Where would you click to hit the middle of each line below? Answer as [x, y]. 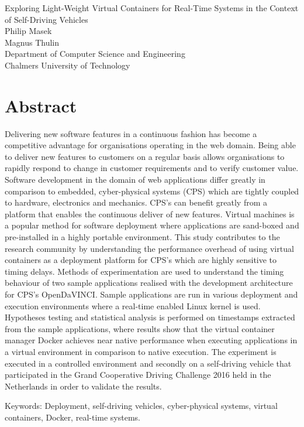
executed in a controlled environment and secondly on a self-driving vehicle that [148, 363]
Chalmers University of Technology [68, 65]
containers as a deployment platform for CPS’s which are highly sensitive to [141, 260]
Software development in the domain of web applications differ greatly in [135, 180]
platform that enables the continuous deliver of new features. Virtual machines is [150, 213]
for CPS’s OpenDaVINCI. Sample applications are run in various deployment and [151, 294]
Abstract [41, 105]
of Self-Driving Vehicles [46, 19]
